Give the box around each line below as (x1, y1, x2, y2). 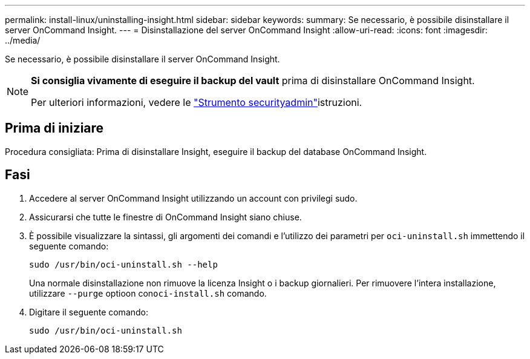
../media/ (5, 35, 41, 45)
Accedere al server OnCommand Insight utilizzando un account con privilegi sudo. (29, 193, 358, 203)
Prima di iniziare (5, 120, 104, 136)
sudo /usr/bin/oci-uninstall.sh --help (29, 259, 218, 269)
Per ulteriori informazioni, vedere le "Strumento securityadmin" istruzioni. (31, 96, 362, 108)
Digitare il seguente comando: (29, 306, 149, 317)
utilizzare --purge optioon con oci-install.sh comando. (29, 288, 267, 298)
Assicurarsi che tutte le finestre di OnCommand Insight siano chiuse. (29, 211, 302, 222)
